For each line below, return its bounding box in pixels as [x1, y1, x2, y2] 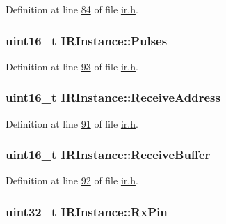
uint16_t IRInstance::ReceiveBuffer [6, 146, 211, 163]
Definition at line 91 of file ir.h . [6, 116, 138, 130]
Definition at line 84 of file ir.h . [6, 2, 138, 16]
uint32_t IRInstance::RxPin [6, 202, 168, 220]
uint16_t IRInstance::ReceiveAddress [6, 89, 220, 106]
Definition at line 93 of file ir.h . [6, 59, 138, 73]
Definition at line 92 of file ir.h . [6, 173, 138, 188]
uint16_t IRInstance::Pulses [6, 31, 168, 49]
